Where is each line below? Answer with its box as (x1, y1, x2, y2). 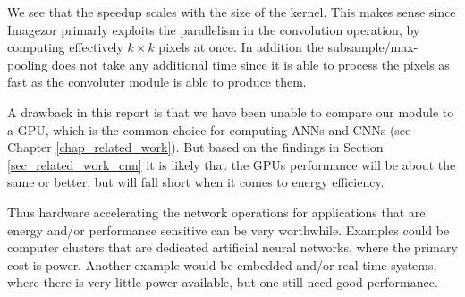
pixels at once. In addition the (158, 38, 324, 56)
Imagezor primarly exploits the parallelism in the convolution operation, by (7, 20, 420, 38)
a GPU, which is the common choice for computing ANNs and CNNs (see (7, 120, 411, 139)
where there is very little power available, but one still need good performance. (7, 273, 438, 292)
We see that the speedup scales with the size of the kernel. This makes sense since (7, 3, 456, 21)
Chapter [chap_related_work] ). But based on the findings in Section (7, 138, 384, 157)
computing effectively (7, 38, 123, 56)
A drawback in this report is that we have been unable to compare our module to (7, 102, 454, 121)
